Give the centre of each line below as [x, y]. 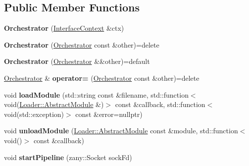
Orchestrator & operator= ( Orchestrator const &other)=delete [102, 78]
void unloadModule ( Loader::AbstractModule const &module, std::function [121, 131]
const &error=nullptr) [109, 114]
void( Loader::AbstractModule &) [54, 104]
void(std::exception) [34, 114]
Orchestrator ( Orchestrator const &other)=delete [82, 44]
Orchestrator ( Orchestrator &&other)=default [77, 61]
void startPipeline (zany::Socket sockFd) [68, 157]
